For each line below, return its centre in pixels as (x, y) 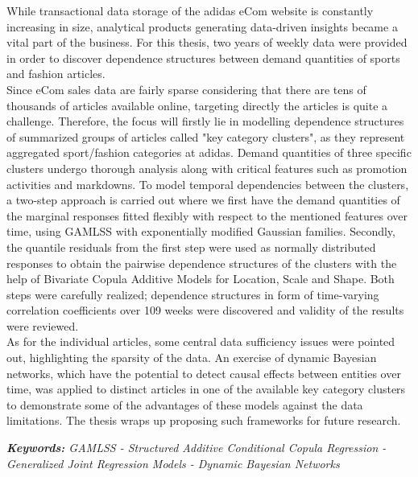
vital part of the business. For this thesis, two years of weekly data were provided (207, 42)
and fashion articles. (56, 74)
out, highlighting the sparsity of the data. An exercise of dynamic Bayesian (192, 358)
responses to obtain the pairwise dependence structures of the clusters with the (202, 263)
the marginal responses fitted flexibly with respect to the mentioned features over (207, 215)
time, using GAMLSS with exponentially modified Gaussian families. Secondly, (201, 231)
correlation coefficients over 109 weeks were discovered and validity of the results (205, 310)
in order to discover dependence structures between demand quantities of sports (203, 58)
